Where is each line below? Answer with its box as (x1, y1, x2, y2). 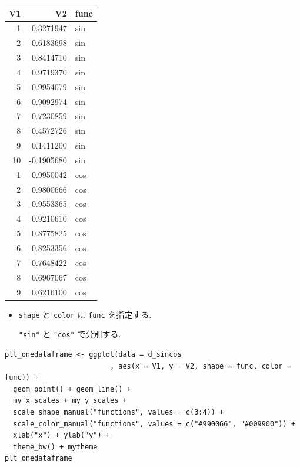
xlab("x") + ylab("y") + (13, 431, 110, 440)
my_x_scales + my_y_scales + (13, 396, 127, 405)
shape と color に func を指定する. (18, 308, 152, 320)
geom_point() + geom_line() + (13, 384, 131, 393)
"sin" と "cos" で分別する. (18, 328, 121, 340)
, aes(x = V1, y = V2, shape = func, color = (109, 361, 291, 370)
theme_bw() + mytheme (13, 442, 98, 451)
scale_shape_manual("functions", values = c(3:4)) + (13, 407, 224, 416)
